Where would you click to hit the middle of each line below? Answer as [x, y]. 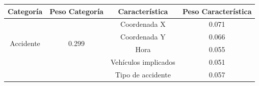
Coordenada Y [143, 37]
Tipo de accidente [143, 74]
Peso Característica [217, 11]
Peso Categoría [76, 11]
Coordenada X [143, 24]
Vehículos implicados [143, 61]
